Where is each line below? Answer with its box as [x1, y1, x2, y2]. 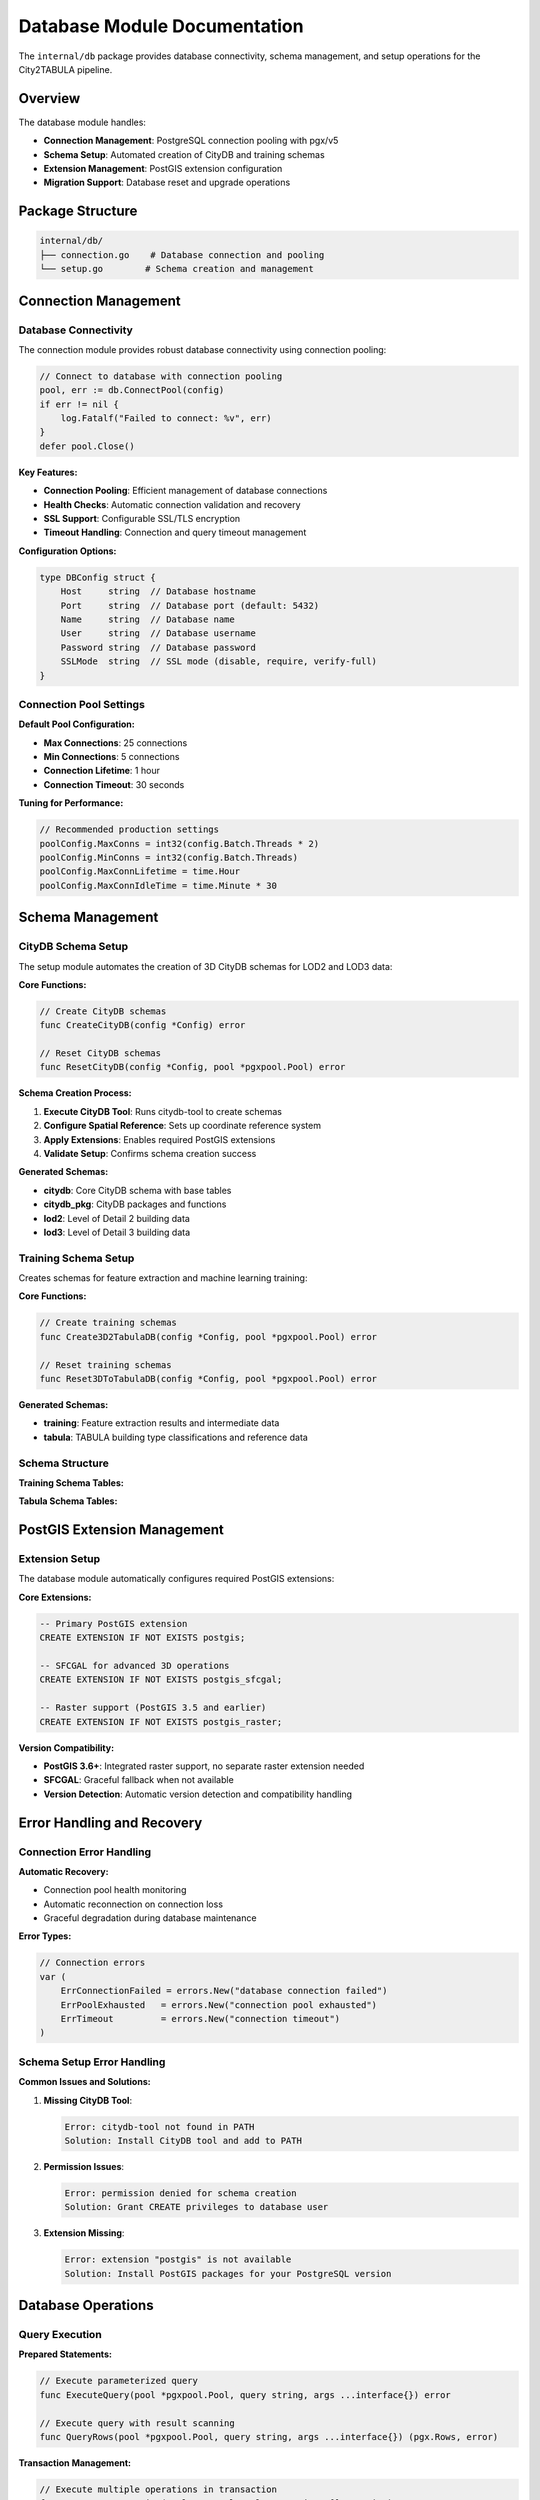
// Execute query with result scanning [39, 2417, 235, 2429]
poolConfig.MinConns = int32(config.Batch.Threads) [39, 851, 299, 863]
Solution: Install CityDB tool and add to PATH [64, 2135, 302, 2146]
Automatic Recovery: [18, 1865, 109, 1877]
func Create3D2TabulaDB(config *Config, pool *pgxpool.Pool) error [39, 1331, 378, 1342]
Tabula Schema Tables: [18, 1495, 118, 1507]
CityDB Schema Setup [18, 940, 129, 954]
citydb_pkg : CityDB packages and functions [43, 1198, 227, 1210]
